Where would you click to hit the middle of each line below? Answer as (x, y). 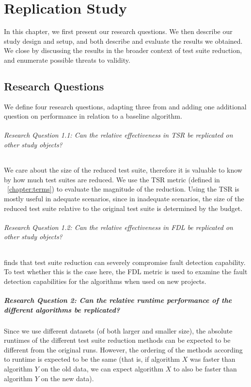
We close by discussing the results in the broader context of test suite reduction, (123, 50)
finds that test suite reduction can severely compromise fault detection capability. (125, 262)
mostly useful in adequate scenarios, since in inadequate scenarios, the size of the (124, 199)
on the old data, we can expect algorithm (102, 368)
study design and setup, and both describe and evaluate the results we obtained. (123, 41)
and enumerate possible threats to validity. (67, 60)
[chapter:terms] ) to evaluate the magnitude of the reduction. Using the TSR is (123, 189)
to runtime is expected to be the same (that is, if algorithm (92, 359)
